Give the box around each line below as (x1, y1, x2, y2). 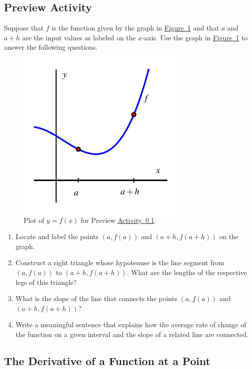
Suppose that (4, 23, 44, 33)
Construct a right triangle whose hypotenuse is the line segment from (15, 257, 224, 268)
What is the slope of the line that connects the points (15, 293, 177, 304)
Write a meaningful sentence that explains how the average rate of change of (15, 319, 247, 330)
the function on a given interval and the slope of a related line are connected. (15, 329, 249, 339)
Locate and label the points (15, 231, 99, 242)
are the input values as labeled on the (22, 32, 136, 42)
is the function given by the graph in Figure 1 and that (51, 23, 220, 33)
